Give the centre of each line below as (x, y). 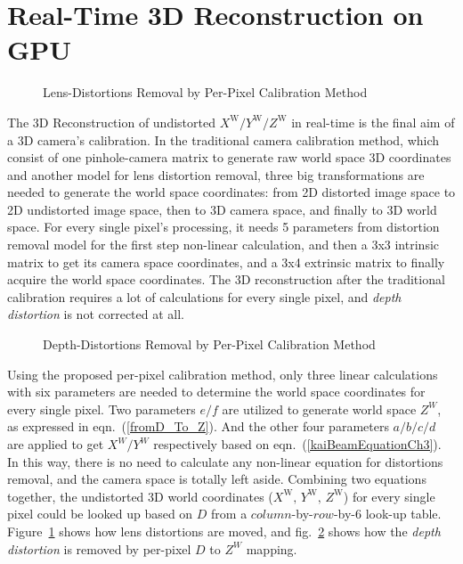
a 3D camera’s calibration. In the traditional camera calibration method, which (223, 139)
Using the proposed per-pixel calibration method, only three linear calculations (223, 374)
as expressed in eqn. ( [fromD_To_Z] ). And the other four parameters (198, 426)
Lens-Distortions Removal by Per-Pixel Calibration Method (205, 92)
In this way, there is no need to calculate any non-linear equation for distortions (225, 461)
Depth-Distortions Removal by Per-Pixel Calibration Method (209, 344)
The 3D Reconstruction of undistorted (111, 122)
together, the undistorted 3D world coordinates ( (140, 496)
